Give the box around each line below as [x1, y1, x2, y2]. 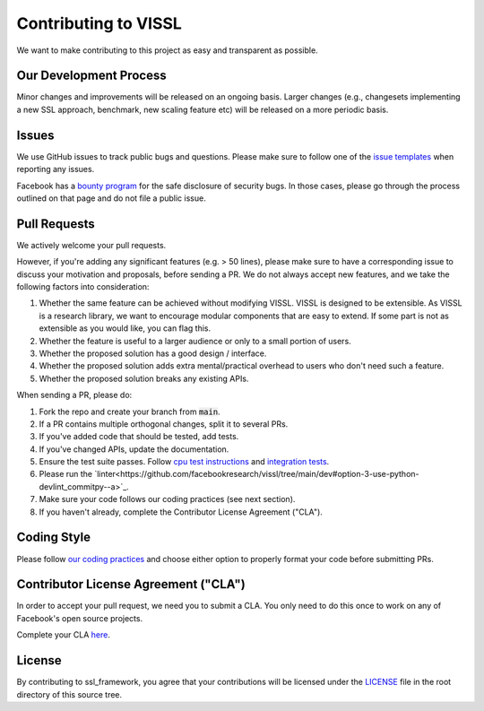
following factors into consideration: [16, 282, 150, 291]
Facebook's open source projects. [16, 612, 143, 623]
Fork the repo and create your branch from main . [39, 406, 220, 417]
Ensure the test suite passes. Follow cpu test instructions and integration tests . [39, 456, 330, 467]
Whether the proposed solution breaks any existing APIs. [39, 373, 249, 384]
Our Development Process [16, 68, 167, 83]
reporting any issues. [16, 164, 95, 175]
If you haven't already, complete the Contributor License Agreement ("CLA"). [39, 507, 323, 517]
